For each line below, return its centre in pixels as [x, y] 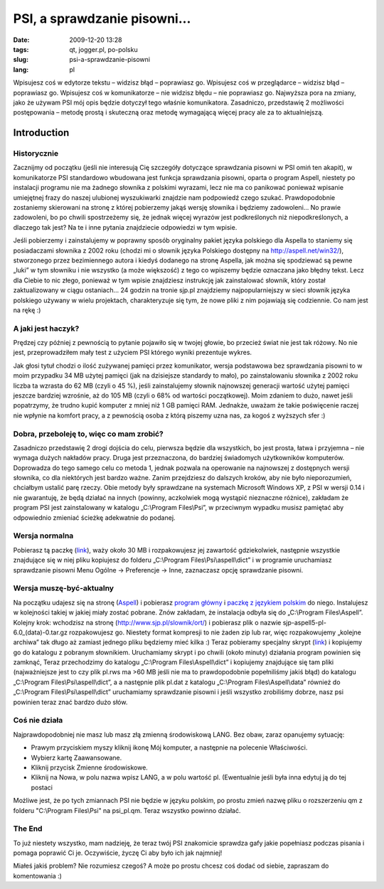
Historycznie [36, 154]
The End [28, 829]
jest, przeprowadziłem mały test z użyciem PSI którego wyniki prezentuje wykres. [133, 353]
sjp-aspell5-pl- [305, 622]
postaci [42, 787]
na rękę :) [27, 310]
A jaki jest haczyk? [46, 329]
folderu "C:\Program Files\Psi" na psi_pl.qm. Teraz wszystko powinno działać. [127, 810]
